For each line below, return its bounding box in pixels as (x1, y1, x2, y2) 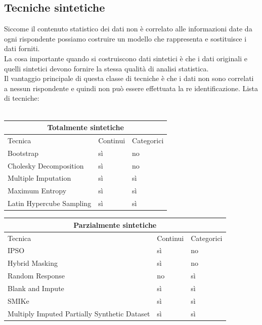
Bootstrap (8, 147, 38, 158)
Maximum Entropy (8, 185, 67, 196)
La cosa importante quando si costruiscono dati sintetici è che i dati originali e (4, 53, 247, 63)
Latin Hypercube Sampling (8, 198, 92, 209)
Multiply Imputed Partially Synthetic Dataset (8, 308, 150, 318)
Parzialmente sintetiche (73, 219, 157, 230)
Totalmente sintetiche (47, 122, 124, 133)
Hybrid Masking (8, 258, 58, 268)
